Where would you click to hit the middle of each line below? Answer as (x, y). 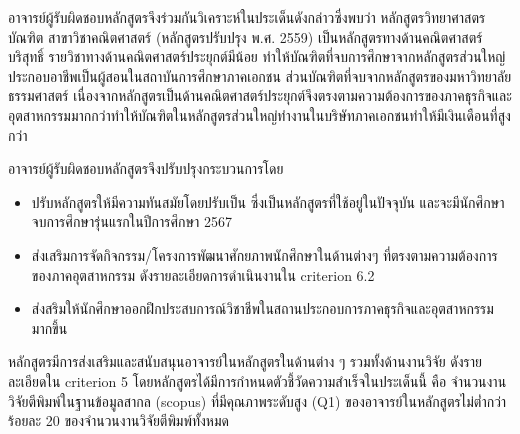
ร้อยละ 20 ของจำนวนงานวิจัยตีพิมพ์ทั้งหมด (118, 420)
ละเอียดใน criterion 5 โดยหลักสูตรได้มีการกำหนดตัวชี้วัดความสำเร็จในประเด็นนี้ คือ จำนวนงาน (257, 380)
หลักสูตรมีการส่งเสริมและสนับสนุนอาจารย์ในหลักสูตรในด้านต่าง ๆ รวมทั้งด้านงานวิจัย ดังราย (245, 361)
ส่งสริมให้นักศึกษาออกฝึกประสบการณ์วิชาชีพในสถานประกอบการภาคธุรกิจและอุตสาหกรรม (262, 308)
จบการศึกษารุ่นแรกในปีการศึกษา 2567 (132, 221)
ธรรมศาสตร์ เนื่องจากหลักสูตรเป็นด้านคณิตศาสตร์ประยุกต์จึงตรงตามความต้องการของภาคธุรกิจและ (260, 95)
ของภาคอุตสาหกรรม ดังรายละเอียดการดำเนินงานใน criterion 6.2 (203, 274)
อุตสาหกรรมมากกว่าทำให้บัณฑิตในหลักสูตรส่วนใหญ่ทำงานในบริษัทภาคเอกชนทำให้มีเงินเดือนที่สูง (259, 114)
